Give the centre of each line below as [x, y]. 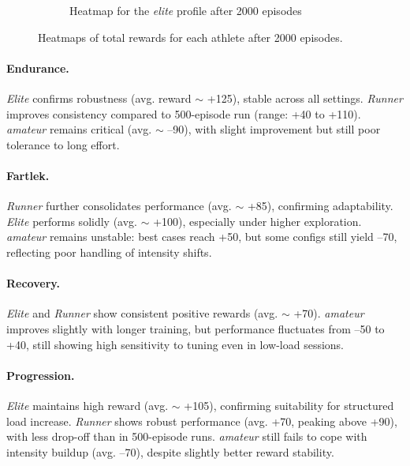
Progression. [41, 375]
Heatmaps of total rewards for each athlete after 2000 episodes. [190, 37]
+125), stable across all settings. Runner [305, 98]
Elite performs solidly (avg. [72, 221]
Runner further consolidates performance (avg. [119, 206]
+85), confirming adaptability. [320, 206]
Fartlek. [28, 175]
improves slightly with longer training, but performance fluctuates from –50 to [196, 328]
